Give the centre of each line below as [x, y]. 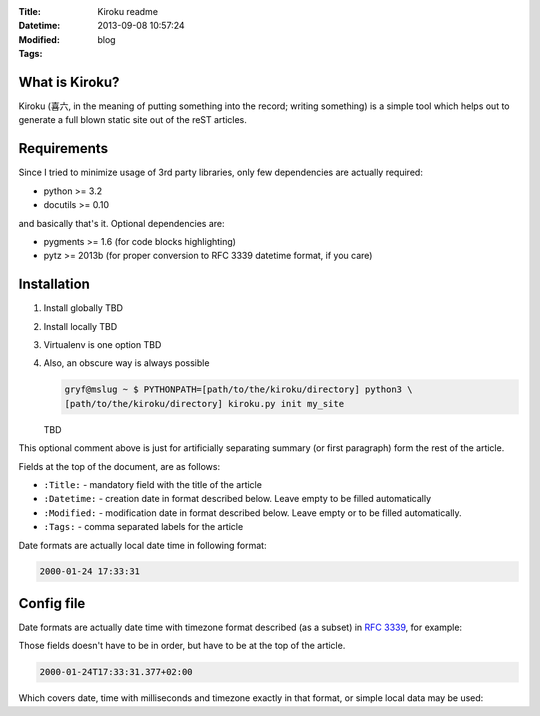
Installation [54, 284]
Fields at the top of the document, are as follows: [119, 466]
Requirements [63, 148]
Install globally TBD [83, 308]
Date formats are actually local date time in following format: [142, 545]
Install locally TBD [80, 326]
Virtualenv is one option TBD [102, 345]
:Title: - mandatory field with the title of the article [152, 484]
